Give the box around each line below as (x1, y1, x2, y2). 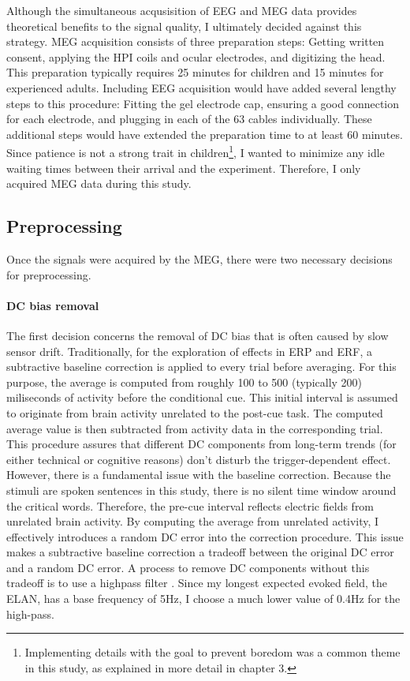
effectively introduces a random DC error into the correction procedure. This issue (6, 528, 404, 544)
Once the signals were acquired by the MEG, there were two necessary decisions (6, 250, 393, 267)
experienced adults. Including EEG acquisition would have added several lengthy (6, 79, 397, 95)
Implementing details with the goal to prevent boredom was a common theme (24, 644, 401, 660)
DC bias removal (6, 297, 99, 313)
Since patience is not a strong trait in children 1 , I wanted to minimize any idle (6, 142, 385, 160)
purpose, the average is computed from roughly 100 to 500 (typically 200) (6, 373, 363, 390)
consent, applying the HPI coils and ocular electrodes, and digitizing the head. (6, 48, 386, 65)
